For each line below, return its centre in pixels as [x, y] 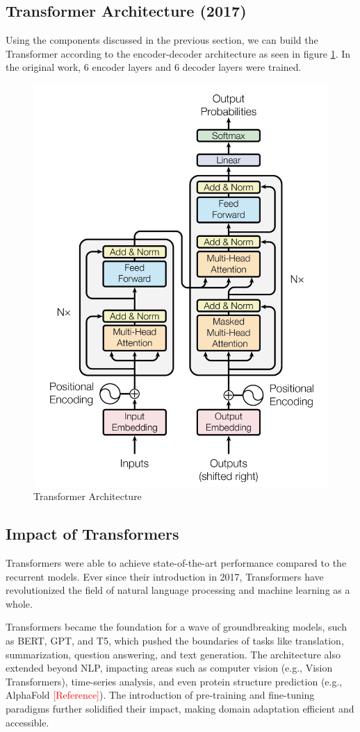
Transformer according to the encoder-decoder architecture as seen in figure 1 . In [178, 53]
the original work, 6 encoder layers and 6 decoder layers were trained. [154, 67]
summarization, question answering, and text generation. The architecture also [173, 654]
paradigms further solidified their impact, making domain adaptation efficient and [180, 708]
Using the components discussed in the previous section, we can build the [162, 40]
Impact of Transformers [92, 534]
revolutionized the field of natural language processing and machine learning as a [178, 590]
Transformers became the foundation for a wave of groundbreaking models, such [176, 627]
